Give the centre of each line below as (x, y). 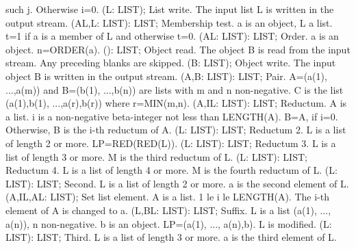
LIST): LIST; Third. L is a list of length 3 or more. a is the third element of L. (171, 237)
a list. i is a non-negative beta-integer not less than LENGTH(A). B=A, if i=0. (172, 116)
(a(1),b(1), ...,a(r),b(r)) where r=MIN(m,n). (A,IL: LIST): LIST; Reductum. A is (176, 103)
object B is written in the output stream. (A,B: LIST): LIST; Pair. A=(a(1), (166, 76)
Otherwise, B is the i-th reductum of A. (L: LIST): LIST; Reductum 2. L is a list (176, 130)
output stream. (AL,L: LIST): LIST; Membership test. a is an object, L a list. (169, 22)
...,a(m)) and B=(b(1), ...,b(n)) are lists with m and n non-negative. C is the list (175, 89)
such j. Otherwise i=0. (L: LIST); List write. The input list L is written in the (170, 9)
